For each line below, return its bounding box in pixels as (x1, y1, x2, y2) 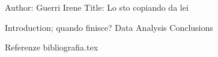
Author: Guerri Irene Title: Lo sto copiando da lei (5, 1, 189, 13)
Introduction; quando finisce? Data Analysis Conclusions (5, 21, 213, 33)
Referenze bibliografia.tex (5, 41, 98, 53)
